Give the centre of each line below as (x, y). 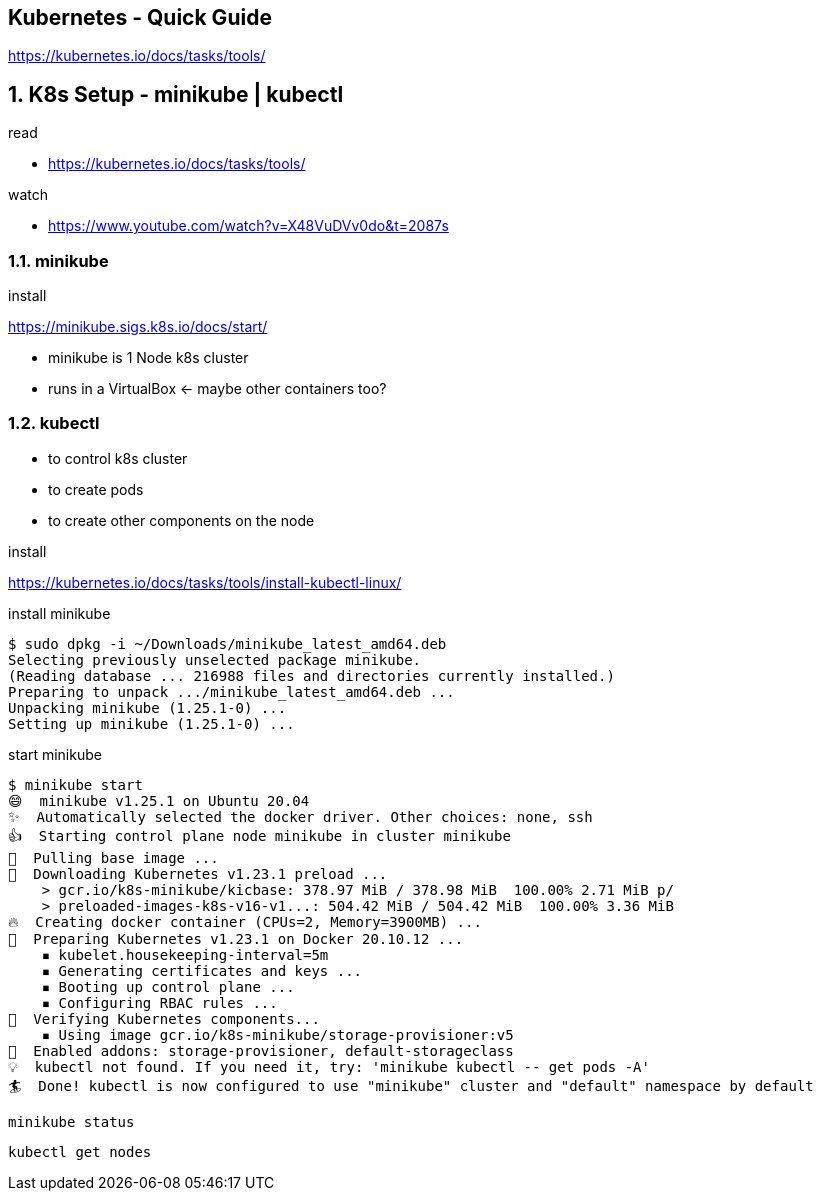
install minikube (59, 613)
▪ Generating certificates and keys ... (202, 970)
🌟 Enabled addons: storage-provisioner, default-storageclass (261, 1050)
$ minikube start (75, 784)
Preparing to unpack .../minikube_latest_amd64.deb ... (231, 691)
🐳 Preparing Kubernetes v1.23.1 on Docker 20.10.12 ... (236, 938)
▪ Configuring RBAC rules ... (159, 1002)
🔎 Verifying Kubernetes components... (164, 1018)
